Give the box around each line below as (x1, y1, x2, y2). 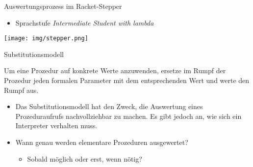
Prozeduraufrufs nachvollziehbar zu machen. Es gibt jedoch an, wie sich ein (15, 111, 242, 121)
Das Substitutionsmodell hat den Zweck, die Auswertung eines (15, 101, 203, 111)
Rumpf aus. (4, 84, 39, 95)
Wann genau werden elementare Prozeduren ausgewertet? (15, 137, 188, 147)
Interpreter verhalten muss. (15, 120, 98, 131)
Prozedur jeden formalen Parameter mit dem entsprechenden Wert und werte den (4, 75, 250, 85)
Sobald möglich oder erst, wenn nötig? (27, 153, 142, 164)
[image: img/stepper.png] (4, 35, 88, 42)
